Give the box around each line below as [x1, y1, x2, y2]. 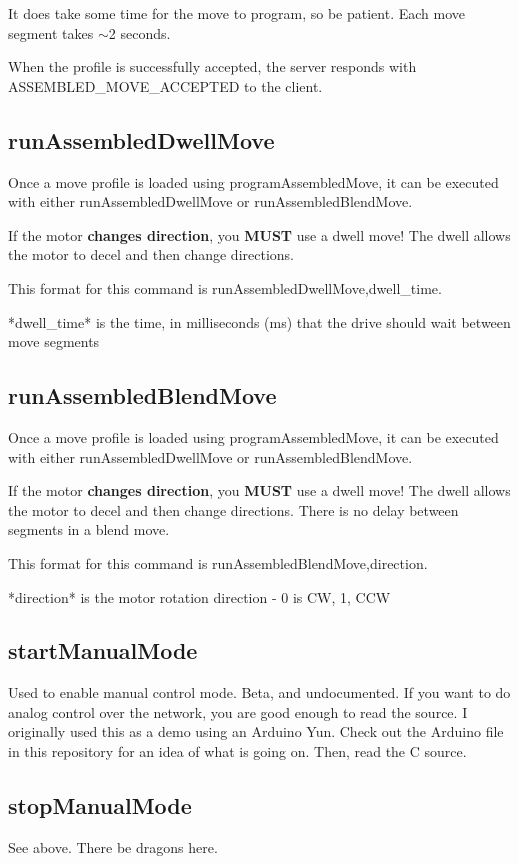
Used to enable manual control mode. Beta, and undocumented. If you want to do [8, 682, 511, 703]
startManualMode [8, 635, 198, 666]
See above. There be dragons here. [8, 836, 218, 857]
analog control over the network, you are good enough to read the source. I [8, 701, 468, 722]
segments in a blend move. [8, 519, 170, 540]
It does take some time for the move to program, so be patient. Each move [8, 3, 466, 23]
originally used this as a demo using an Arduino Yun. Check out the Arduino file [8, 721, 504, 742]
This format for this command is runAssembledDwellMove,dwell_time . [8, 277, 442, 298]
